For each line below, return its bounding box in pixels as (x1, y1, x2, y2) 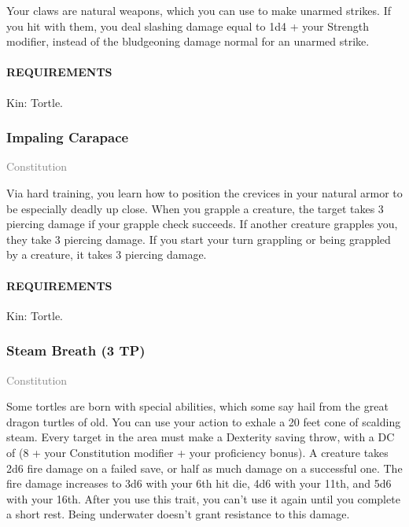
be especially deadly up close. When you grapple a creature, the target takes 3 (6, 200, 384, 216)
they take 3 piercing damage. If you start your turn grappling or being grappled (6, 230, 391, 247)
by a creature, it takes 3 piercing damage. (6, 246, 207, 263)
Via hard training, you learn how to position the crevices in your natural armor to (6, 184, 403, 201)
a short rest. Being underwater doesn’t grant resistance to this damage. (6, 506, 350, 522)
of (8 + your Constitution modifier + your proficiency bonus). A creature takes (6, 444, 389, 460)
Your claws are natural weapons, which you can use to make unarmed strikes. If (6, 2, 391, 18)
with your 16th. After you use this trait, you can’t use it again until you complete (6, 490, 400, 507)
